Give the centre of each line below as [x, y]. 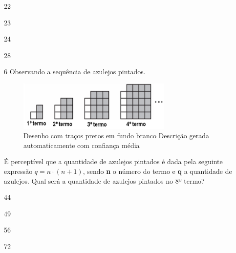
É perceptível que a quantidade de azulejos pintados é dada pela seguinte [113, 161]
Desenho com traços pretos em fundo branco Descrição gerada [117, 136]
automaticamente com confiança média [82, 145]
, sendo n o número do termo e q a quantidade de [157, 171]
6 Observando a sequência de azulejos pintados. [75, 72]
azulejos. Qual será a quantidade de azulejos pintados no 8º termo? [104, 180]
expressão [18, 171]
